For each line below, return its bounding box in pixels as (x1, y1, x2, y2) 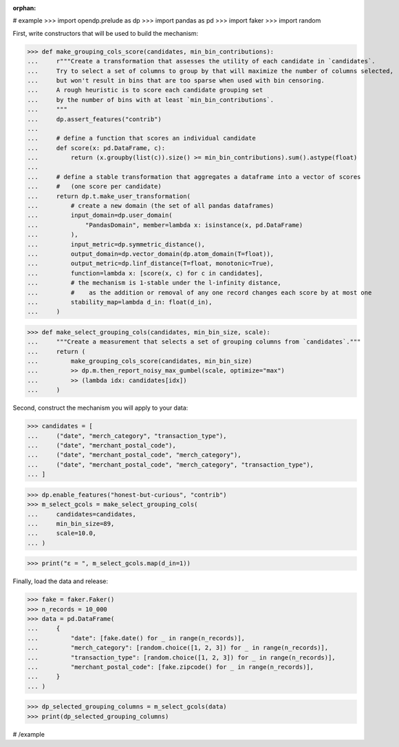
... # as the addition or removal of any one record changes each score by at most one (27, 288, 372, 296)
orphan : (12, 4, 36, 12)
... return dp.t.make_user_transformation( (27, 192, 191, 200)
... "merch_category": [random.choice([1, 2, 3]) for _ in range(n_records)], (27, 644, 329, 652)
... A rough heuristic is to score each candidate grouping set (27, 86, 263, 94)
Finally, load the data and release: (12, 577, 108, 585)
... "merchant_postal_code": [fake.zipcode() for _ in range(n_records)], (27, 663, 314, 671)
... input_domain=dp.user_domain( (27, 211, 173, 220)
